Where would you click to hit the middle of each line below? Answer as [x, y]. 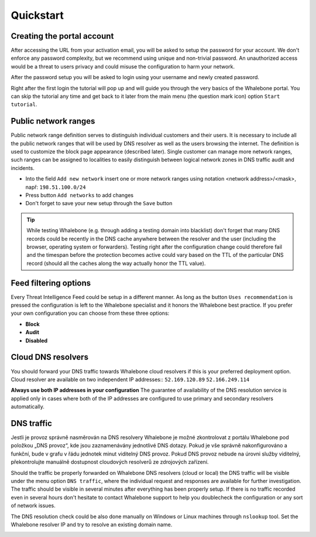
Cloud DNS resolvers [50, 357]
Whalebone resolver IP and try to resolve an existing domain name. [92, 524]
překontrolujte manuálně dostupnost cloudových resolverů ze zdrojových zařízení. [110, 462]
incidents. [23, 168]
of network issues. [33, 506]
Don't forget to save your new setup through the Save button [99, 203]
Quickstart [37, 15]
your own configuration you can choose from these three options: [90, 313]
